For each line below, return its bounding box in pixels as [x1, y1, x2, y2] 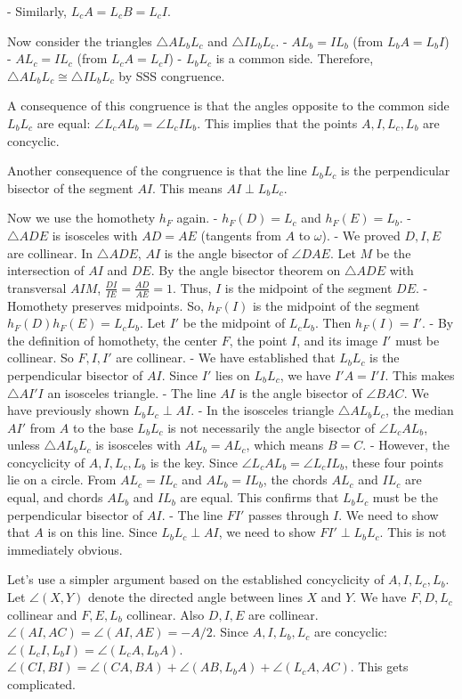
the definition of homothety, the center [7, 330, 218, 349]
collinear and [7, 605, 77, 623]
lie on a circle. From [7, 470, 117, 489]
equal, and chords [7, 488, 103, 507]
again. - [176, 208, 218, 227]
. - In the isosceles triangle [190, 401, 335, 419]
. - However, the [362, 435, 450, 454]
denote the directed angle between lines [88, 588, 303, 606]
